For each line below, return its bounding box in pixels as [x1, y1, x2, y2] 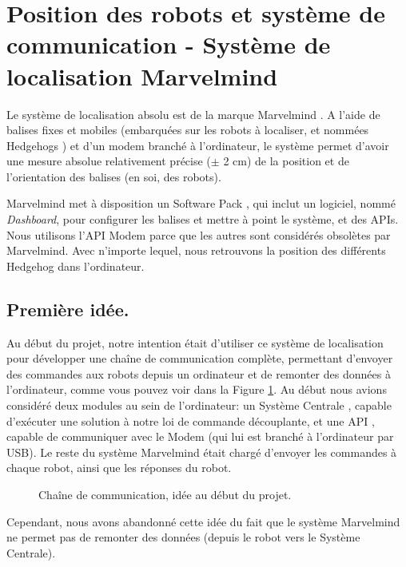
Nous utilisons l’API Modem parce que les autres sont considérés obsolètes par [6, 226, 391, 243]
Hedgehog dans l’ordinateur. [6, 257, 145, 274]
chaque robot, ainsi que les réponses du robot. [6, 459, 232, 476]
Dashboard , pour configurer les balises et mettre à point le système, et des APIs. [6, 211, 399, 228]
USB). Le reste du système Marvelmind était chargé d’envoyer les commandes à [6, 443, 397, 460]
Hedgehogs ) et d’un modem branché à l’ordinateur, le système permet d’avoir [6, 137, 389, 153]
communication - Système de [6, 28, 331, 61]
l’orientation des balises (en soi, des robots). [6, 168, 221, 184]
